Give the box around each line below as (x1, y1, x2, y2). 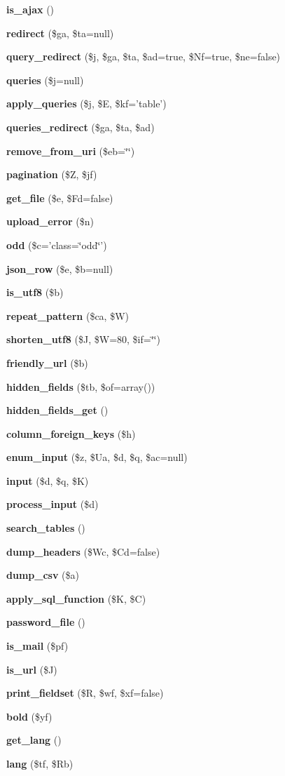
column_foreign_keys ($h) (6, 426, 136, 441)
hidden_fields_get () (6, 403, 109, 417)
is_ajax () (6, 2, 55, 16)
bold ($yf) (6, 709, 53, 723)
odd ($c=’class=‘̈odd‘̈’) (6, 237, 107, 252)
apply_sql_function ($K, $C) (6, 591, 146, 606)
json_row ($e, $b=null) (6, 261, 113, 276)
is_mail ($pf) (6, 638, 69, 653)
